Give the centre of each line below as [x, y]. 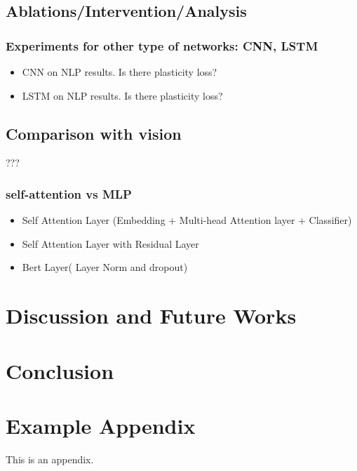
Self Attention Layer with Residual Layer [110, 243]
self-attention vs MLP [69, 193]
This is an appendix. [50, 459]
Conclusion [60, 370]
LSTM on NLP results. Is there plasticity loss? [122, 95]
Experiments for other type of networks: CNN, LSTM [162, 45]
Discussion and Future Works [151, 316]
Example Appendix [101, 425]
